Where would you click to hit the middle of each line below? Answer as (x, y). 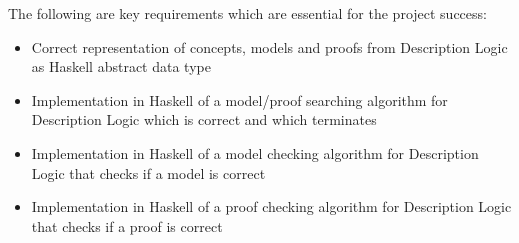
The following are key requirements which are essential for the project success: (247, 13)
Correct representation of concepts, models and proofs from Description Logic (269, 46)
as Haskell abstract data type (121, 66)
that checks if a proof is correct (127, 225)
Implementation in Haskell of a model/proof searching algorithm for (239, 99)
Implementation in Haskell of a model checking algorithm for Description (255, 152)
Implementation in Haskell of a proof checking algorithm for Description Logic (271, 206)
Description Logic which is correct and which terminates (204, 119)
